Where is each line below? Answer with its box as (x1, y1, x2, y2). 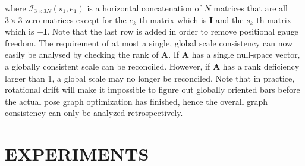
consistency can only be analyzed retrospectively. (5, 107, 183, 119)
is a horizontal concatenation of (87, 2, 202, 14)
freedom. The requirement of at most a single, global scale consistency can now (5, 36, 293, 49)
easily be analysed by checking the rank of (5, 48, 159, 61)
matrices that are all (213, 2, 288, 14)
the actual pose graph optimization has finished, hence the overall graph (5, 95, 268, 107)
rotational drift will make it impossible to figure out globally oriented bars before (5, 83, 300, 96)
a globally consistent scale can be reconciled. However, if (5, 59, 210, 72)
